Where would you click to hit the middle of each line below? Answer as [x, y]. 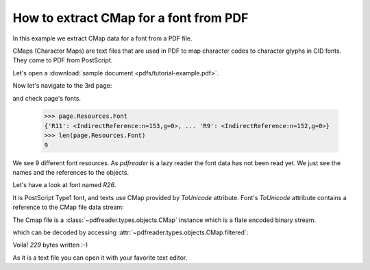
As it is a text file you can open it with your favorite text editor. [100, 258]
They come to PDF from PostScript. [63, 60]
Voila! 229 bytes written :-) [50, 245]
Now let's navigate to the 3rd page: [62, 86]
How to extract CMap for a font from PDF [131, 18]
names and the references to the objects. [71, 173]
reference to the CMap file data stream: [69, 207]
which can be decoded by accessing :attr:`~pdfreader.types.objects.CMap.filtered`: [131, 232]
